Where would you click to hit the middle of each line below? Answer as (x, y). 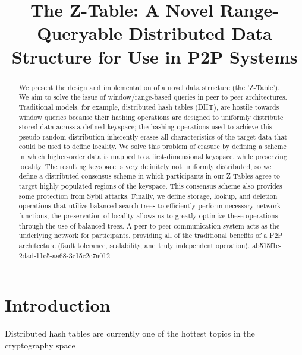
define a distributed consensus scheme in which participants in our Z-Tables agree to (150, 176)
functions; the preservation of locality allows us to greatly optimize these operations (148, 216)
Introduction (58, 305)
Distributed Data (200, 33)
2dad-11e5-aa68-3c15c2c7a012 (65, 255)
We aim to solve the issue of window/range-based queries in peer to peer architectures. (153, 97)
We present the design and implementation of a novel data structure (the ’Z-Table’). (149, 87)
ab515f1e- (267, 245)
